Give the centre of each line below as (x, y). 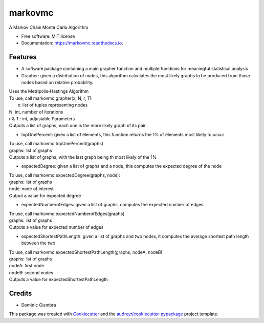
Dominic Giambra (39, 305)
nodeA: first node (26, 266)
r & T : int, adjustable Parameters (42, 118)
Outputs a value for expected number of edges (56, 227)
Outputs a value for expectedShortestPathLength (58, 280)
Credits (21, 293)
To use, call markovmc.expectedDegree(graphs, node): (65, 175)
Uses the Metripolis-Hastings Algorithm (49, 91)
